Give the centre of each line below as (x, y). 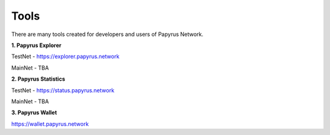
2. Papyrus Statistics (38, 79)
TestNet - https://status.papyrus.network (63, 90)
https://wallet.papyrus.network (50, 124)
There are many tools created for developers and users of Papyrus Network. (108, 34)
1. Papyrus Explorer (36, 45)
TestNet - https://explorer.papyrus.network (65, 57)
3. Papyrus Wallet (34, 112)
